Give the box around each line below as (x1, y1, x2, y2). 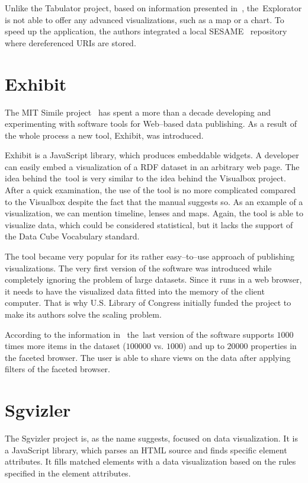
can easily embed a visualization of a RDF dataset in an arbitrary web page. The (5, 160, 300, 172)
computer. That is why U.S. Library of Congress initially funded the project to (5, 296, 291, 309)
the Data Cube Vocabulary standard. (5, 230, 140, 242)
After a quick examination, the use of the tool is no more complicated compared (5, 184, 296, 196)
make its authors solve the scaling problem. (5, 308, 162, 320)
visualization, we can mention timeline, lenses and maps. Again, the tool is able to (5, 207, 303, 219)
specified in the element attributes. (5, 466, 131, 479)
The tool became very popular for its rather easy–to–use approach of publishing (5, 250, 295, 263)
